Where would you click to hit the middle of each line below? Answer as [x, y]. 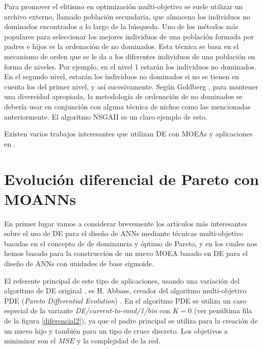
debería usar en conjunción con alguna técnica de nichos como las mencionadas [127, 106]
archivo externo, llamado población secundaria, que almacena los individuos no [127, 16]
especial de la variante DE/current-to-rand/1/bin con [87, 310]
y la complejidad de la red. [119, 341]
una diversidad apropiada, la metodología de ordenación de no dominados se [123, 96]
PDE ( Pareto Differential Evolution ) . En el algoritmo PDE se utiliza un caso [125, 300]
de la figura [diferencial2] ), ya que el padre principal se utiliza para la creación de [131, 320]
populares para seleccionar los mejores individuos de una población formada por [129, 36]
